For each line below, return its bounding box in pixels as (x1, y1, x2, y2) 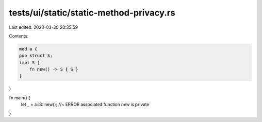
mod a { (19, 46, 37, 52)
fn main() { (9, 95, 31, 101)
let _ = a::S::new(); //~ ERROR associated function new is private (21, 102, 149, 107)
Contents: (9, 33, 29, 39)
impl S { (19, 60, 40, 65)
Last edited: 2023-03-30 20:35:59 (9, 24, 78, 30)
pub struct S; (19, 53, 53, 58)
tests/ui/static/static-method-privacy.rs (9, 7, 176, 18)
